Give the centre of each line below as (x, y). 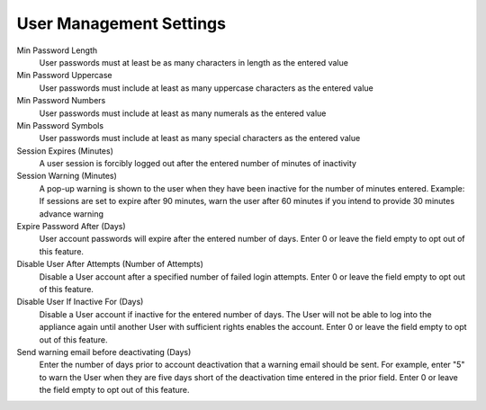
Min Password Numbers (61, 101)
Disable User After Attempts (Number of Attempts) (110, 264)
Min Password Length (57, 50)
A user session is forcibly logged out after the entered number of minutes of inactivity (198, 164)
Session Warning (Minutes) (67, 176)
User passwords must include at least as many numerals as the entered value (183, 113)
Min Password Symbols (60, 125)
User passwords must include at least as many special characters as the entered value (200, 138)
